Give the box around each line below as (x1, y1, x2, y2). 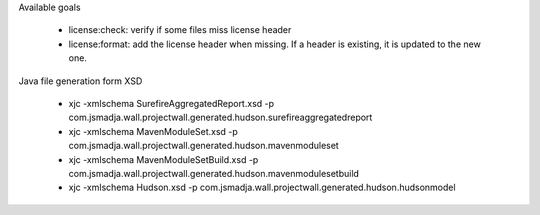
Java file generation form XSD (18, 75, 143, 87)
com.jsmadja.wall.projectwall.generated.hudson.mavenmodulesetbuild (68, 167, 360, 179)
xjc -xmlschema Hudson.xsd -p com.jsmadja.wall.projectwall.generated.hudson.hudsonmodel (68, 181, 456, 194)
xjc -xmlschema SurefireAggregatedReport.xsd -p (68, 97, 275, 109)
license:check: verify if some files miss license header (68, 24, 292, 36)
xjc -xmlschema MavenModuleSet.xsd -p (68, 125, 239, 137)
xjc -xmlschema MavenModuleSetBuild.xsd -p (68, 153, 259, 165)
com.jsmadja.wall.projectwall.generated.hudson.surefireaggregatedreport (68, 111, 373, 124)
